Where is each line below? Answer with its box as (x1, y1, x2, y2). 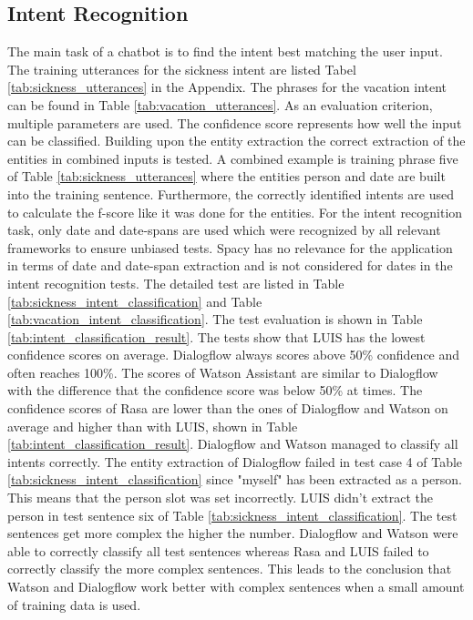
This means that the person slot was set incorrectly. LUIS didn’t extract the (7, 488, 434, 507)
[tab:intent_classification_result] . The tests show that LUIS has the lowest (7, 327, 426, 346)
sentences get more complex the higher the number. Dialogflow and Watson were (7, 523, 458, 543)
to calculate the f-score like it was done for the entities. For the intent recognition (7, 202, 463, 221)
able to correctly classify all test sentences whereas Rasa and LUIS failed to (7, 541, 429, 560)
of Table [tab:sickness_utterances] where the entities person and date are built (7, 167, 446, 186)
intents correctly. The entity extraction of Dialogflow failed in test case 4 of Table (7, 452, 463, 471)
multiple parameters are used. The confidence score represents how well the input (7, 113, 462, 132)
